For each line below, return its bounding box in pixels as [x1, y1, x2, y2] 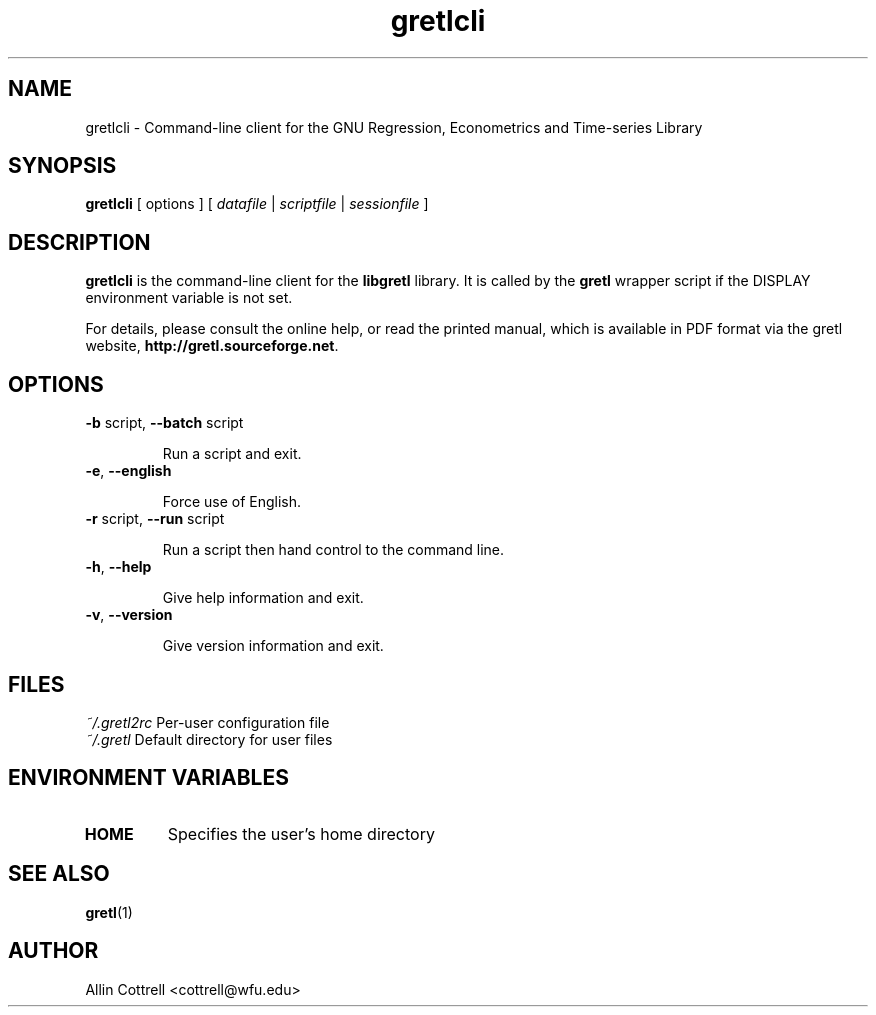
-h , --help [85, 558, 152, 576]
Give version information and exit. [162, 637, 384, 655]
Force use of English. [162, 493, 302, 511]
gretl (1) [85, 903, 133, 921]
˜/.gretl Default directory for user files [85, 730, 333, 748]
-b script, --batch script [85, 414, 244, 432]
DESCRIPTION [8, 229, 151, 255]
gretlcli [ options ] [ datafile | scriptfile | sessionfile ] [85, 195, 429, 213]
